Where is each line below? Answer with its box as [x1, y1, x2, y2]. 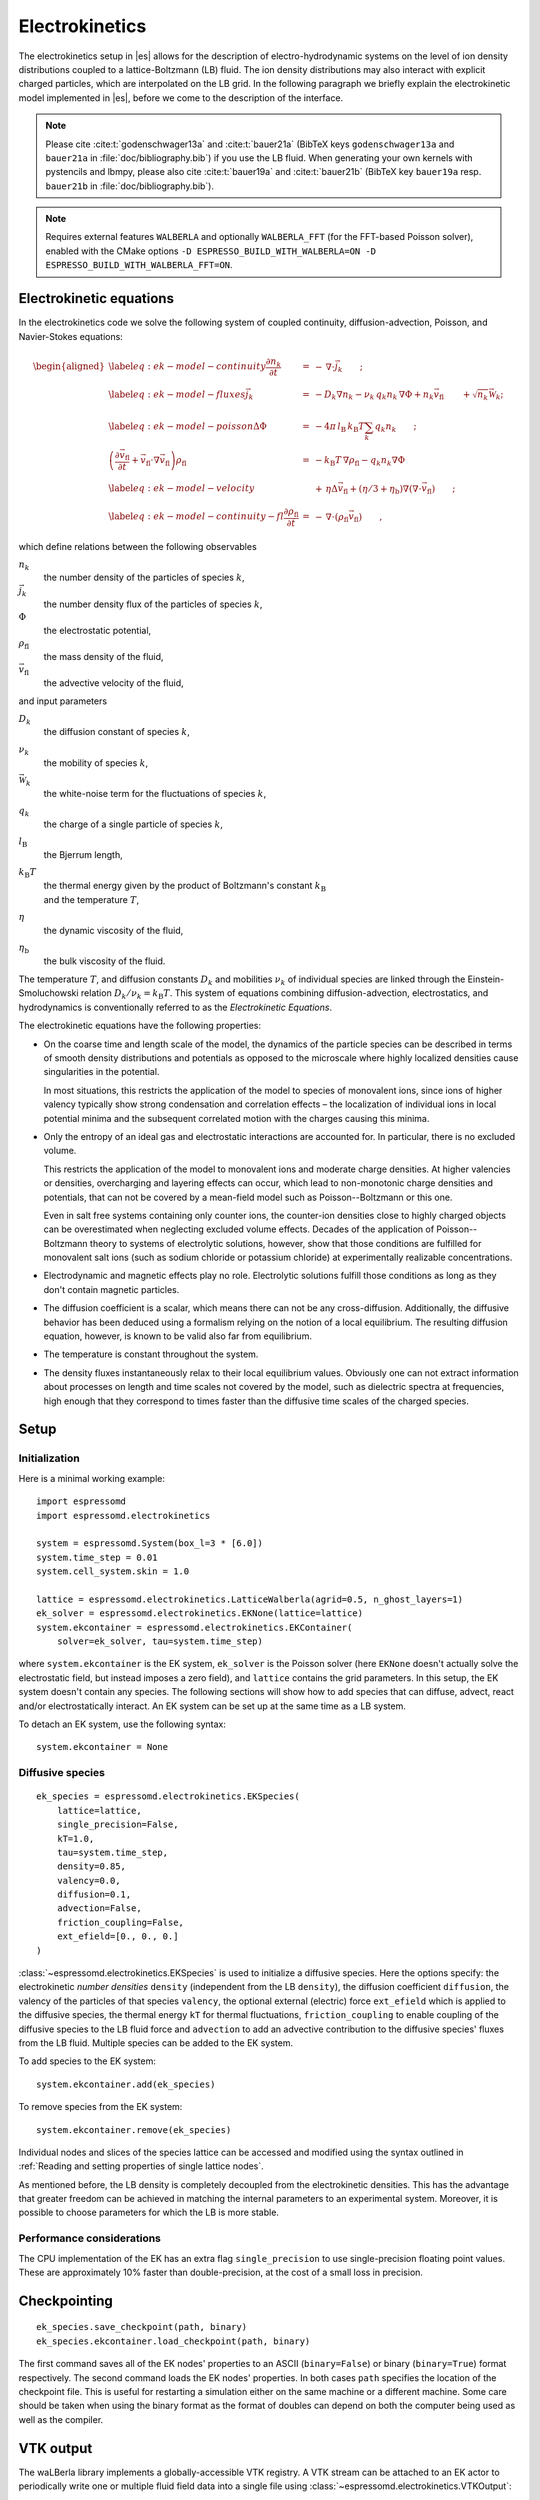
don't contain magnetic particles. [43, 1283, 180, 1295]
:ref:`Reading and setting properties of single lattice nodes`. [18, 2160, 264, 2172]
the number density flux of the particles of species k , [43, 598, 263, 610]
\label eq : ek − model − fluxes [108, 388, 246, 400]
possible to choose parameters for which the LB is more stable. [18, 2206, 280, 2219]
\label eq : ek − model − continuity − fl [108, 511, 284, 522]
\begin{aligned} [32, 361, 105, 372]
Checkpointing [18, 2292, 114, 2309]
